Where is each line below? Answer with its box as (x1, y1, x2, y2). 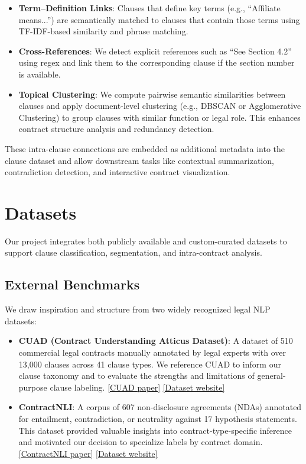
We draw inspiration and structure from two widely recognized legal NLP (5, 303, 271, 315)
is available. (18, 67, 61, 80)
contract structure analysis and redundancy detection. (18, 123, 214, 135)
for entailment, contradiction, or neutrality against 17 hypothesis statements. (18, 412, 297, 424)
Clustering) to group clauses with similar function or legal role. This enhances (18, 111, 301, 123)
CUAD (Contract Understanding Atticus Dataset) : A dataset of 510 (18, 334, 293, 347)
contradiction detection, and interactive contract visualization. (5, 166, 230, 178)
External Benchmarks (5, 275, 140, 294)
